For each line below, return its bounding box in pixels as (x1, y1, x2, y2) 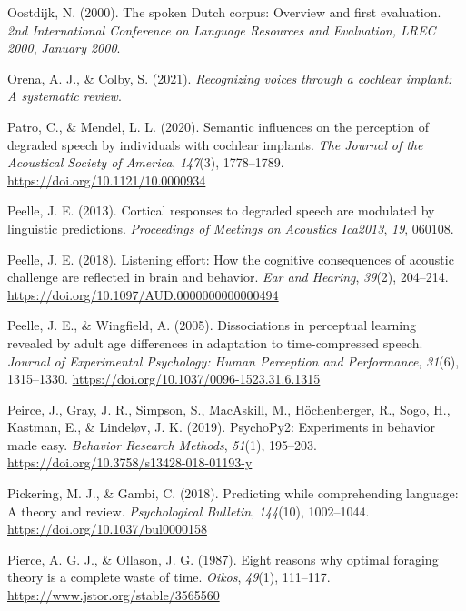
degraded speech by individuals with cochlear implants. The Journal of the (7, 135, 423, 154)
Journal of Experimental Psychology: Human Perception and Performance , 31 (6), (7, 351, 460, 370)
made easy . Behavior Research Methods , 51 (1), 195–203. (7, 435, 317, 454)
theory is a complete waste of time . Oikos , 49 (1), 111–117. (7, 567, 331, 586)
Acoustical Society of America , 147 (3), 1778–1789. (7, 153, 284, 172)
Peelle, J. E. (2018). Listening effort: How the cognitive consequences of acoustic (7, 249, 454, 268)
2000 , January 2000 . (7, 38, 121, 57)
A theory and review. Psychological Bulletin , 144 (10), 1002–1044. (7, 501, 370, 520)
